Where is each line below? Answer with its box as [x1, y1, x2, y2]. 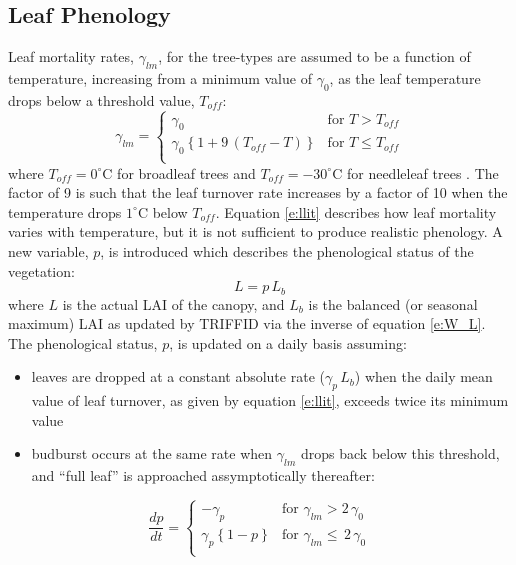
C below [137, 201, 188, 222]
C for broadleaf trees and [102, 162, 256, 183]
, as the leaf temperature [329, 68, 481, 88]
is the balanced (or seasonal [308, 293, 478, 314]
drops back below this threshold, [300, 443, 500, 464]
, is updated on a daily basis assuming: [169, 332, 407, 353]
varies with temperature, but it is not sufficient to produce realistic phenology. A [8, 221, 503, 242]
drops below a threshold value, [8, 89, 195, 110]
